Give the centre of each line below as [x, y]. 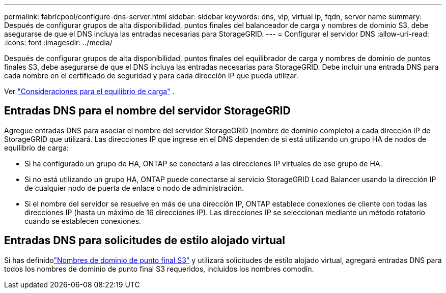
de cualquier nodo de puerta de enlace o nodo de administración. [134, 188]
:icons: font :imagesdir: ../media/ [58, 42]
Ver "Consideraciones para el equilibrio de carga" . [89, 91]
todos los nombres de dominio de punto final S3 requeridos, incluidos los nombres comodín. [159, 269]
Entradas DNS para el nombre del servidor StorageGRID [147, 111]
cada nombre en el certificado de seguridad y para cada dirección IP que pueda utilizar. [151, 76]
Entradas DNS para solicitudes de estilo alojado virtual [145, 241]
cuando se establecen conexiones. [83, 221]
